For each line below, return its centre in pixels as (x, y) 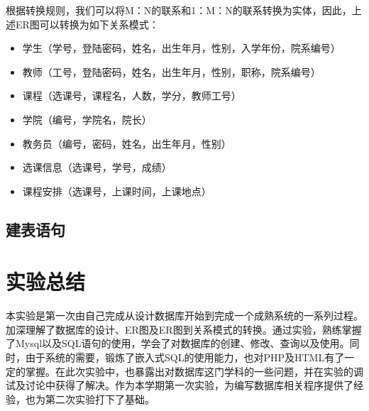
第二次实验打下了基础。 (100, 399)
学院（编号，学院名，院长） (87, 119)
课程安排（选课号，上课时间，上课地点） (117, 191)
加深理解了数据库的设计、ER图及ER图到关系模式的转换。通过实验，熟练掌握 (184, 329)
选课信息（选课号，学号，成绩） (97, 167)
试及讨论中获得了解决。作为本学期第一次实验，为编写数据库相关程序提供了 (180, 385)
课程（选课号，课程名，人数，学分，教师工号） (132, 95)
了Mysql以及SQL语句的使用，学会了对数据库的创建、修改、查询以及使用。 (178, 343)
